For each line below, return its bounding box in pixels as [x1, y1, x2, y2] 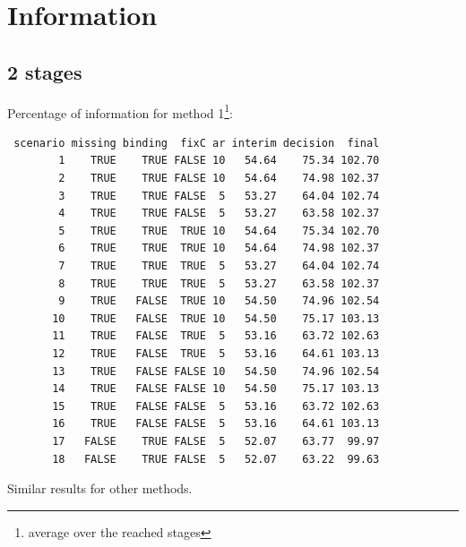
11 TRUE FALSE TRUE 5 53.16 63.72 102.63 [52, 329, 380, 343]
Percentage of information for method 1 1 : [7, 100, 233, 122]
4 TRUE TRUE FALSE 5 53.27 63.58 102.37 [58, 207, 380, 220]
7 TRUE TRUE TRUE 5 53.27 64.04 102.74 [58, 259, 380, 272]
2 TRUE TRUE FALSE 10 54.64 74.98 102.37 [58, 172, 380, 185]
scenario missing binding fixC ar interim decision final [13, 136, 380, 150]
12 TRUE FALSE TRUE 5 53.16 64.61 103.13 [52, 346, 380, 360]
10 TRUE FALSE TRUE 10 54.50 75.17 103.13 [52, 312, 380, 325]
